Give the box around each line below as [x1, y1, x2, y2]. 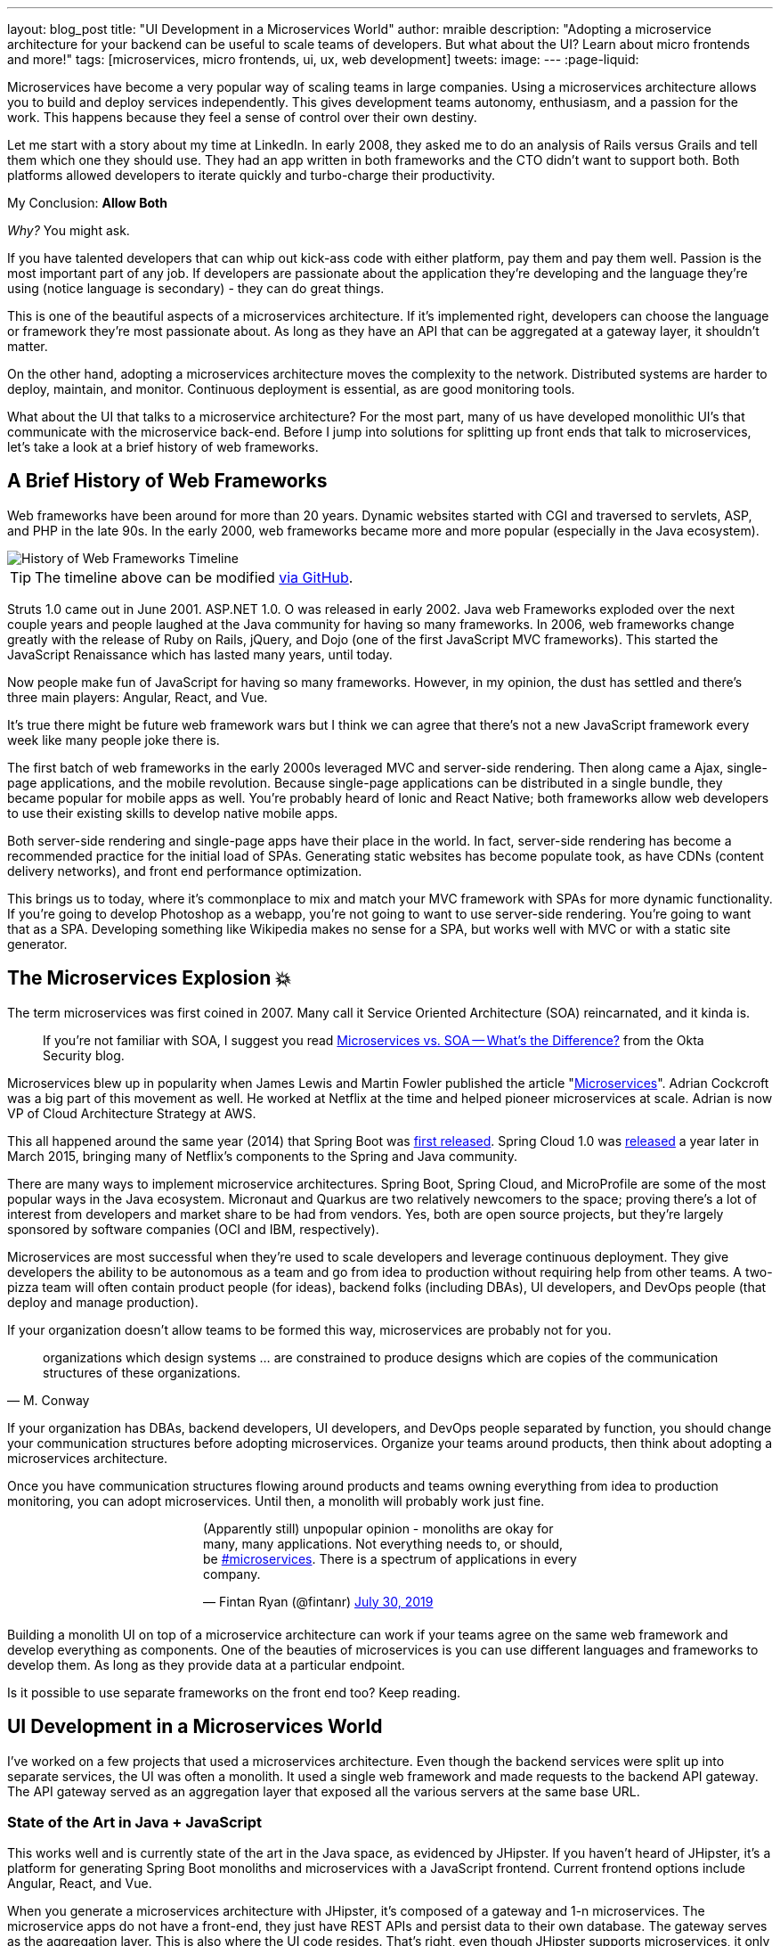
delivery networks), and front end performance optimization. [7, 863, 362, 879]
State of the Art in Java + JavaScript [7, 1812, 263, 1831]
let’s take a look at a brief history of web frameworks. [7, 439, 319, 454]
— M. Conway [7, 1392, 90, 1408]
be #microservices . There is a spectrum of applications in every [203, 1550, 577, 1566]
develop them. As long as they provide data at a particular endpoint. [7, 1656, 405, 1672]
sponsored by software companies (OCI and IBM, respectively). [7, 1221, 379, 1237]
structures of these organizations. [43, 1364, 241, 1380]
